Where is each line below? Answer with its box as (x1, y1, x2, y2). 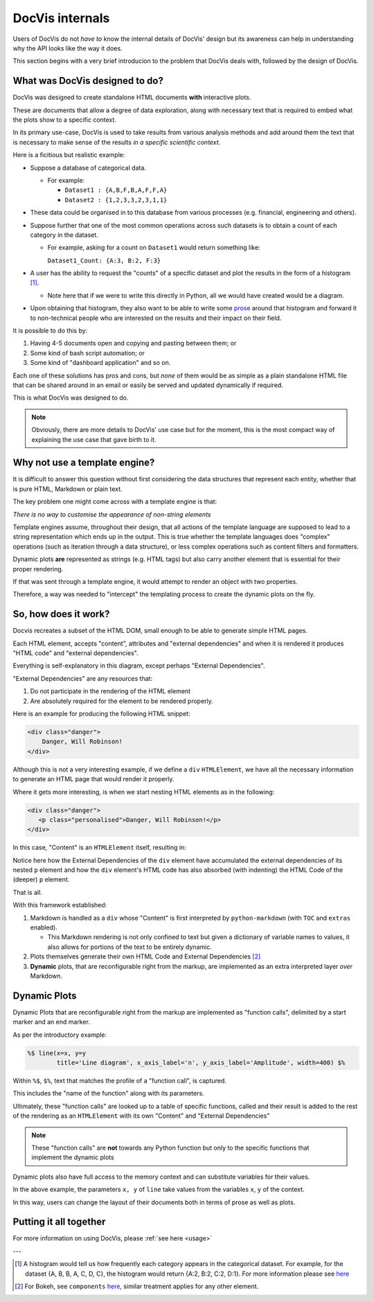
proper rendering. (12, 564, 64, 573)
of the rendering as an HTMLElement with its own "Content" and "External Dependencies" (12, 1112, 270, 1120)
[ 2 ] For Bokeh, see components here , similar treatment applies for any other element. (15, 1282, 259, 1291)
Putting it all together (12, 1216, 106, 1228)
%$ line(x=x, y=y (27, 1049, 87, 1057)
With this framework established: (12, 901, 107, 909)
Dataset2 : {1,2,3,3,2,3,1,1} (64, 196, 168, 204)
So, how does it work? (12, 608, 110, 620)
